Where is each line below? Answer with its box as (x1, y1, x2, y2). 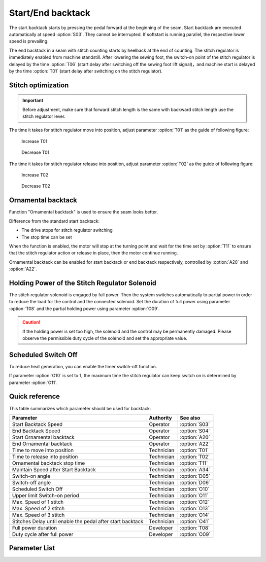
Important (22, 98, 44, 104)
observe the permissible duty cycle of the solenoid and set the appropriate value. (22, 335, 187, 341)
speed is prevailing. (9, 38, 49, 44)
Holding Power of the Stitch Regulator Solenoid (9, 279, 157, 287)
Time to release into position (12, 453, 78, 460)
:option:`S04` (180, 427, 210, 434)
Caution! (22, 319, 41, 325)
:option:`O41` (180, 518, 210, 525)
